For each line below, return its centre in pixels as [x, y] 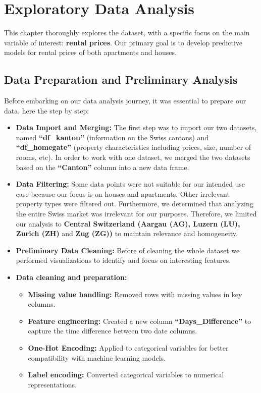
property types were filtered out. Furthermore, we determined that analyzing [135, 204]
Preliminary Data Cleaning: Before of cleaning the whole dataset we [128, 250]
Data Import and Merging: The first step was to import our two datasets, [136, 127]
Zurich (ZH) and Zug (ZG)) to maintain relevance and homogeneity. [127, 233]
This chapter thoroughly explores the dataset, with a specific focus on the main [127, 33]
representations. [52, 384]
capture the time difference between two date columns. [113, 331]
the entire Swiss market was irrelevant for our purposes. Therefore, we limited [136, 214]
